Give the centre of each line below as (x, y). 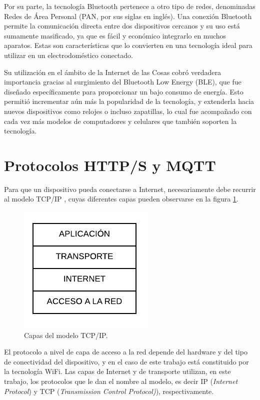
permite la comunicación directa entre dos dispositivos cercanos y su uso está (122, 26)
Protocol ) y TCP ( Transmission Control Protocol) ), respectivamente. (109, 391)
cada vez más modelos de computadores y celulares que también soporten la (120, 121)
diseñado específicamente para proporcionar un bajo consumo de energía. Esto (124, 91)
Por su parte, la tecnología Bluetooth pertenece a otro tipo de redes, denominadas (130, 6)
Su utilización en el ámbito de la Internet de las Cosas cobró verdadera (112, 72)
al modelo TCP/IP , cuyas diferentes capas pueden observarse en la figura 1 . (121, 199)
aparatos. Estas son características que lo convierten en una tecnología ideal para (128, 45)
